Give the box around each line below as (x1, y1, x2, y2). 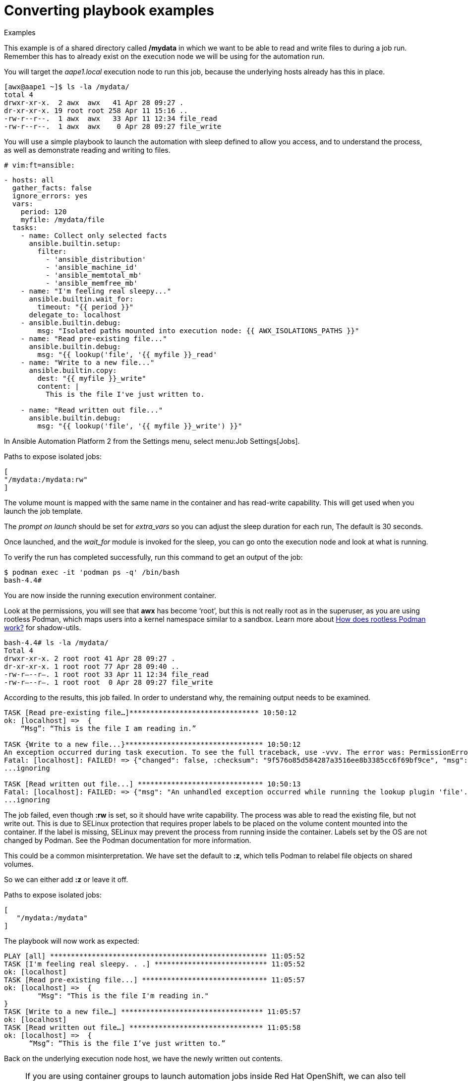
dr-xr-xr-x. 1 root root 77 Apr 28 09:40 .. (4, 662, 180, 670)
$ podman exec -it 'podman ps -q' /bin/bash (4, 568, 180, 576)
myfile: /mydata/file (20, 215, 105, 224)
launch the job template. (4, 506, 83, 515)
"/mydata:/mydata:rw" (4, 475, 88, 483)
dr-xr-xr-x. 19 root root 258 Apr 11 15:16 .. (4, 106, 188, 115)
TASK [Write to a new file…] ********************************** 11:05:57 (4, 1007, 301, 1016)
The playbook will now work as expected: (4, 936, 139, 945)
